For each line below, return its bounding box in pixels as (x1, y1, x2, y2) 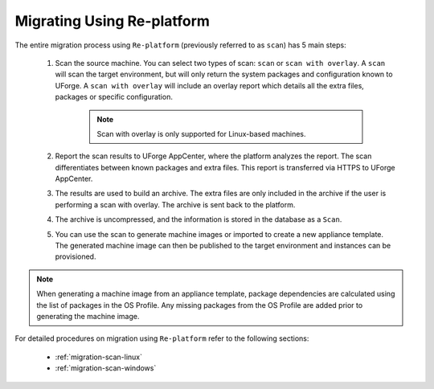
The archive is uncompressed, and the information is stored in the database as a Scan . (55, 215, 342, 224)
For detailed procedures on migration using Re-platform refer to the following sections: (14, 334, 309, 343)
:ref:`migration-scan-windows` (55, 363, 157, 373)
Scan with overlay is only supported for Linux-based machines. (96, 129, 306, 138)
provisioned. (55, 252, 96, 261)
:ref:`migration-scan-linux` (55, 352, 143, 362)
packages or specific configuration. (55, 92, 173, 102)
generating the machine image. (36, 311, 140, 321)
